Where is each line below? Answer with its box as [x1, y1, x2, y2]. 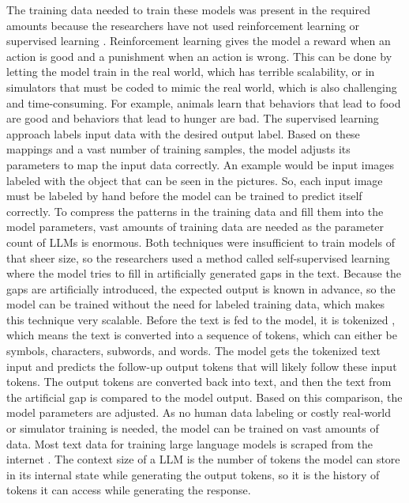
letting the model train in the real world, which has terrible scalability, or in [6, 63, 375, 80]
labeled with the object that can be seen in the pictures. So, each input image [6, 172, 383, 188]
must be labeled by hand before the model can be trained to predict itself [6, 187, 362, 204]
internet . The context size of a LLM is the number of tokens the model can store [6, 451, 400, 467]
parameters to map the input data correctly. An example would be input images [6, 156, 395, 172]
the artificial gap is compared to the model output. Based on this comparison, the [6, 388, 403, 405]
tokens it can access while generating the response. [6, 482, 251, 498]
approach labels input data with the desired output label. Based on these [6, 125, 360, 142]
